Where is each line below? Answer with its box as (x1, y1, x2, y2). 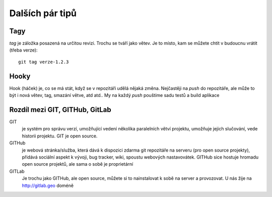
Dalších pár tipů (9, 8, 77, 19)
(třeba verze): (9, 47, 38, 53)
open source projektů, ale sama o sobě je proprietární (22, 161, 133, 167)
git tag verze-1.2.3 (18, 59, 69, 65)
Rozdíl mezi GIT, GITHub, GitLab (9, 105, 111, 114)
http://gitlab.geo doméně (22, 182, 74, 188)
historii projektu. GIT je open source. (22, 133, 98, 139)
